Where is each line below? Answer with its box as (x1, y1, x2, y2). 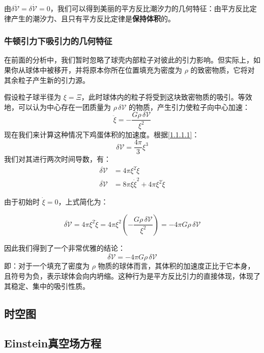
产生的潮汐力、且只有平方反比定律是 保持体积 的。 (11, 13, 175, 23)
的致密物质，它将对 (190, 65, 255, 75)
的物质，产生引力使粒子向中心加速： (129, 101, 250, 112)
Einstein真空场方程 (4, 335, 102, 351)
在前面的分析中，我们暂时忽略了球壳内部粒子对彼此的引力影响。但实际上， (4, 54, 253, 65)
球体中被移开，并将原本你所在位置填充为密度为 (25, 65, 182, 75)
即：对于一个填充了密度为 (4, 260, 90, 271)
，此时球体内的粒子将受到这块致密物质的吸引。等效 (81, 92, 252, 102)
